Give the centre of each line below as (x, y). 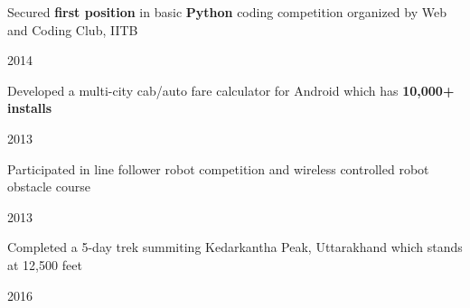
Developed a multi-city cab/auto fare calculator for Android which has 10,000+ (231, 90)
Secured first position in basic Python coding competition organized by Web (227, 12)
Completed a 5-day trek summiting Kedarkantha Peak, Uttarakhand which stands (235, 247)
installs (30, 108)
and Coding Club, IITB (73, 29)
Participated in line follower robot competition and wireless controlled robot (218, 168)
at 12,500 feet (45, 264)
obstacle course (49, 187)
